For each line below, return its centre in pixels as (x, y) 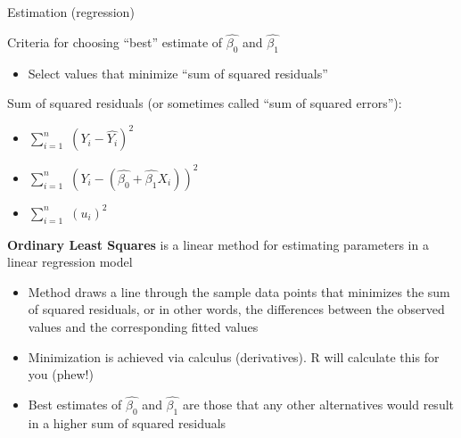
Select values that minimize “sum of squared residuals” (178, 73)
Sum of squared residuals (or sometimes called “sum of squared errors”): (205, 103)
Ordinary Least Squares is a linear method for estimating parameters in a (218, 244)
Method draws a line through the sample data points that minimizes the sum (239, 291)
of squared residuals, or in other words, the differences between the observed (236, 309)
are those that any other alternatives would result (318, 404)
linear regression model (70, 262)
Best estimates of (75, 404)
